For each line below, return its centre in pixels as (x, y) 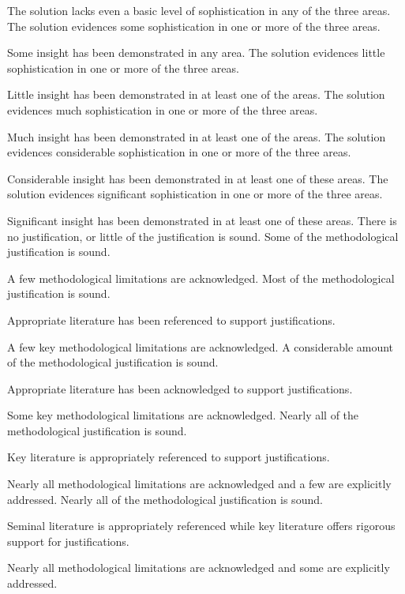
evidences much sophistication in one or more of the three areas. (163, 109)
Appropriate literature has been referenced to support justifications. (171, 320)
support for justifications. (68, 541)
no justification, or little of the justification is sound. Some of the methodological (203, 236)
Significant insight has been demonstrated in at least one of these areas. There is (202, 220)
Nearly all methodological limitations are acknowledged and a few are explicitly (199, 484)
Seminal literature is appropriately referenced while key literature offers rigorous (201, 526)
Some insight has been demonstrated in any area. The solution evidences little (196, 53)
